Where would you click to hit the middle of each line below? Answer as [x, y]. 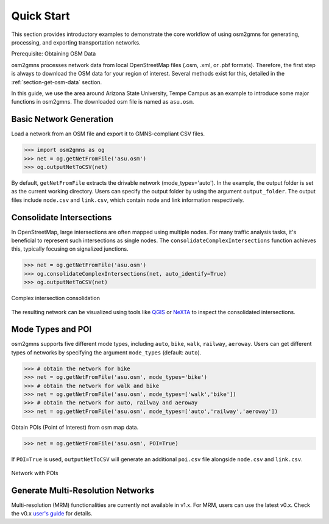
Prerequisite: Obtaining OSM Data [54, 54]
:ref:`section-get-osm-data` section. [57, 82]
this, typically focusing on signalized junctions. [70, 249]
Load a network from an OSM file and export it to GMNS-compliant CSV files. [108, 134]
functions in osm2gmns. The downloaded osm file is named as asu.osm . [103, 102]
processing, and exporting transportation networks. [76, 42]
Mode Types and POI [51, 329]
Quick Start [41, 16]
